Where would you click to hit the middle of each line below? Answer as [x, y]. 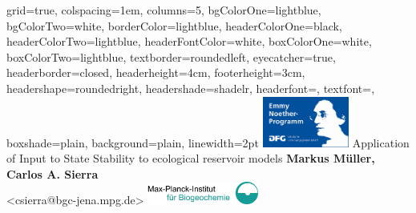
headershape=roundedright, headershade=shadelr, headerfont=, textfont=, [191, 88]
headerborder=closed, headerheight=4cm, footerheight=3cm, [156, 72]
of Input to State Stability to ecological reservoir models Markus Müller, [191, 158]
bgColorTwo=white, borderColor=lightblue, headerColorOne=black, [174, 25]
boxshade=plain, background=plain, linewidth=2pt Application [208, 142]
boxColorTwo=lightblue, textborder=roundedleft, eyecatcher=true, [171, 56]
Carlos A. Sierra [53, 173]
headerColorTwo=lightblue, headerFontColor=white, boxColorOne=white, [189, 41]
